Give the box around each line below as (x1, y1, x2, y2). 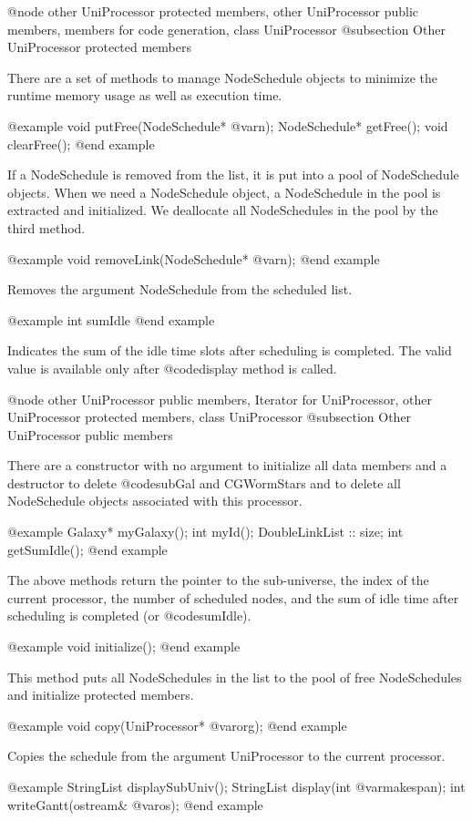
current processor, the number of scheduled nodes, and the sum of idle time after (7, 588, 459, 607)
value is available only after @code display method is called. (7, 358, 337, 377)
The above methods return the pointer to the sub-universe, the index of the (7, 570, 429, 590)
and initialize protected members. (7, 685, 194, 704)
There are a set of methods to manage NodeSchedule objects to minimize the (7, 67, 437, 87)
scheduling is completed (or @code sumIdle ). (7, 606, 251, 625)
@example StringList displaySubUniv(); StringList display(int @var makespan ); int (7, 777, 466, 795)
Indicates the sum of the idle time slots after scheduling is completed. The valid (7, 341, 452, 360)
